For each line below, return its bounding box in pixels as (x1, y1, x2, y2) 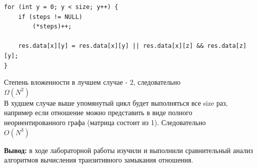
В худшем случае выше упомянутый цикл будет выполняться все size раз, (4, 97, 228, 108)
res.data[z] (207, 42, 247, 50)
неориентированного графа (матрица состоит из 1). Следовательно (4, 117, 206, 127)
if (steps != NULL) (18, 13, 83, 20)
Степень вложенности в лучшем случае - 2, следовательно (4, 77, 181, 87)
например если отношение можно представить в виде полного (4, 107, 192, 118)
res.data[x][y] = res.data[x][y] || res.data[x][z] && (18, 42, 204, 50)
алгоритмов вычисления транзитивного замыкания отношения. (4, 155, 193, 165)
